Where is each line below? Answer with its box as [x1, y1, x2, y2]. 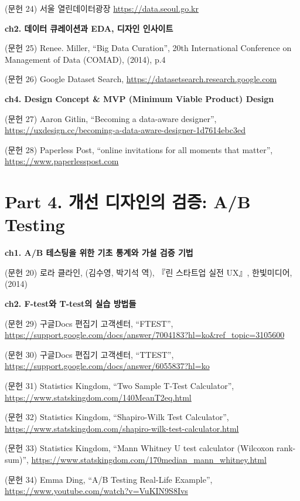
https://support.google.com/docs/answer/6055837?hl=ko [5, 360, 210, 372]
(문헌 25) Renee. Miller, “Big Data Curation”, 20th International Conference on [5, 42, 292, 54]
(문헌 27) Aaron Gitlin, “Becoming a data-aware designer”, [5, 112, 217, 124]
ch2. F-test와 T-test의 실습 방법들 [5, 297, 137, 310]
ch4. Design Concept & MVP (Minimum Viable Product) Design [5, 92, 274, 104]
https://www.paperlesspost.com [5, 155, 119, 167]
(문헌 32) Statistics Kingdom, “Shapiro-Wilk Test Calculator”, [5, 411, 229, 423]
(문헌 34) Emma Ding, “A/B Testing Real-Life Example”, [5, 473, 213, 485]
